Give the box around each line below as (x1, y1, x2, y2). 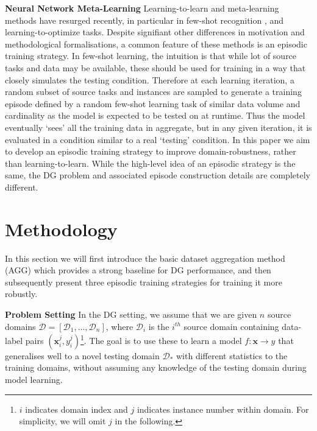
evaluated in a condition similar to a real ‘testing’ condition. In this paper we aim (5, 133, 310, 145)
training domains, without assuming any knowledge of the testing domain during (5, 361, 307, 374)
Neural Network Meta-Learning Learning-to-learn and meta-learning (5, 2, 279, 14)
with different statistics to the (176, 349, 288, 362)
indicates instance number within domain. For (137, 402, 309, 415)
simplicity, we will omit (19, 415, 106, 427)
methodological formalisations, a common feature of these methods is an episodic (5, 37, 307, 50)
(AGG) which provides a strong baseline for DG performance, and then (5, 264, 271, 276)
